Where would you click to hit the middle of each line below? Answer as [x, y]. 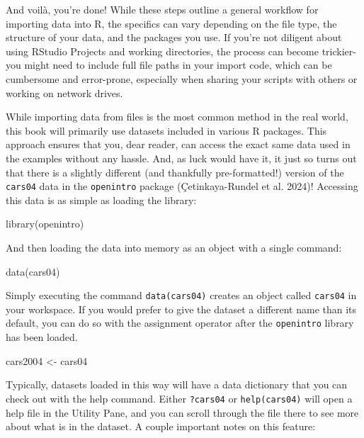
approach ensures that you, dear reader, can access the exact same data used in [178, 144]
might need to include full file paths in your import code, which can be [178, 65]
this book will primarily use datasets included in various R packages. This [166, 130]
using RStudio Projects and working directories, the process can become [162, 51]
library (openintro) [45, 224]
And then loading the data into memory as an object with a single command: [174, 247]
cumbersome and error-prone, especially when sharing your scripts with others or [182, 78]
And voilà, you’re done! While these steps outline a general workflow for [162, 9]
